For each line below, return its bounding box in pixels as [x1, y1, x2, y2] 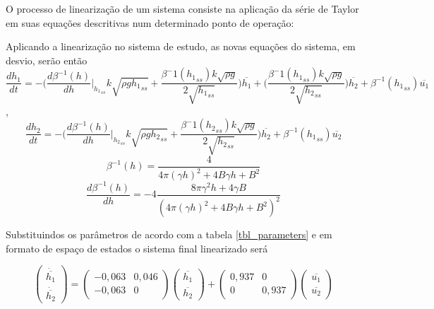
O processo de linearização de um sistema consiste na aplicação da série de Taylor [6, 1, 359, 16]
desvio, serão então [6, 52, 88, 67]
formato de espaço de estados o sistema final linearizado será [6, 240, 268, 255]
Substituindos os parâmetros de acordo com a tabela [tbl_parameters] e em [6, 227, 332, 242]
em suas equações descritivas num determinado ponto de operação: [6, 15, 294, 30]
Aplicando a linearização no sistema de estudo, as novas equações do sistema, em [6, 39, 356, 54]
